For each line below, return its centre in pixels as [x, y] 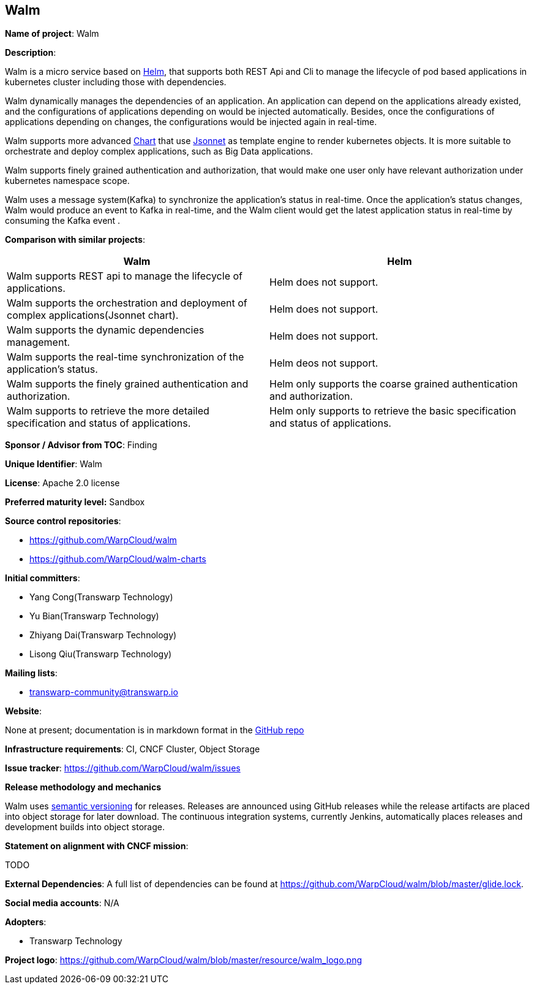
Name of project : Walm [52, 34]
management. [39, 342]
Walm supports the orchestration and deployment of [127, 303]
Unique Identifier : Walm [54, 464]
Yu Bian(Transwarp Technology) [94, 616]
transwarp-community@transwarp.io [104, 692]
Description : [31, 53]
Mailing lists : [31, 673]
